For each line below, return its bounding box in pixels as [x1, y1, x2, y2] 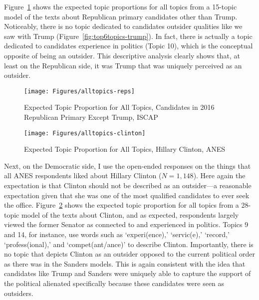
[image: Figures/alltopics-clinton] [24, 129, 146, 137]
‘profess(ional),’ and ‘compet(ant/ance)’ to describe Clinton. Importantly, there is [4, 239, 254, 249]
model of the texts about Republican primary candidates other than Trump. [4, 11, 238, 21]
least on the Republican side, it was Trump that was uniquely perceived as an [4, 60, 242, 70]
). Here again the [193, 170, 246, 181]
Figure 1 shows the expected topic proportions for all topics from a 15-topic [4, 1, 237, 11]
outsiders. [4, 288, 33, 298]
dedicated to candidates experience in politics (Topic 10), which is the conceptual [4, 40, 253, 51]
